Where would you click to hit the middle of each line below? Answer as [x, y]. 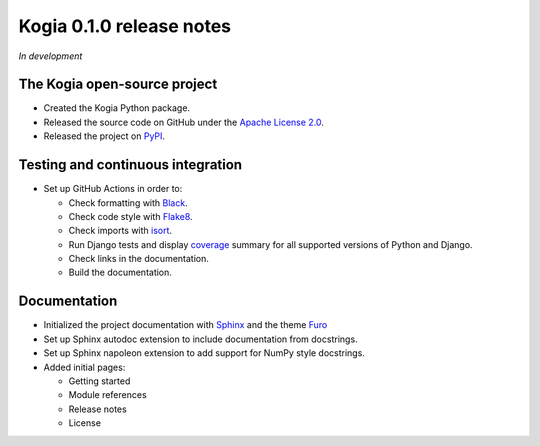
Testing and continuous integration [130, 165]
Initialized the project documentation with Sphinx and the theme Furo [185, 325]
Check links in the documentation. [139, 259]
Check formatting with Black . [128, 202]
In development [50, 56]
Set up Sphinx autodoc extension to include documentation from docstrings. [201, 339]
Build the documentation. [120, 272]
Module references [107, 395]
